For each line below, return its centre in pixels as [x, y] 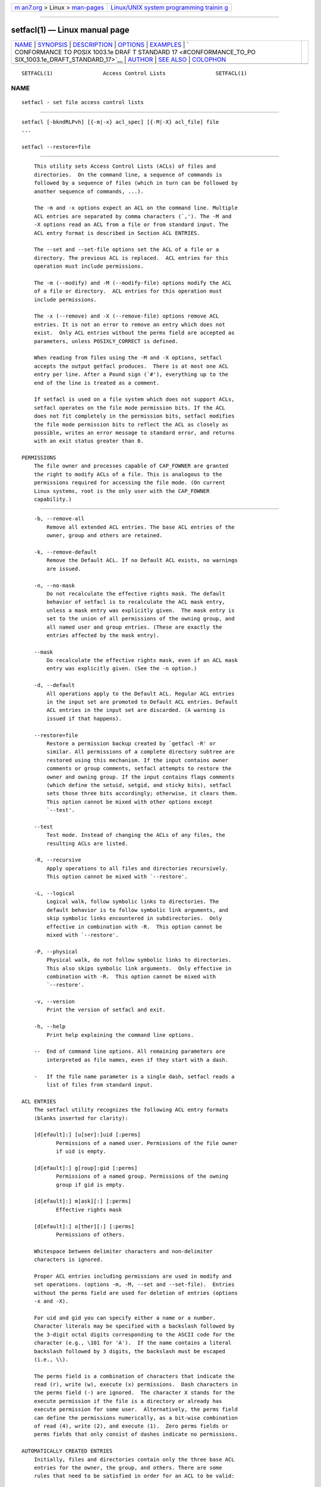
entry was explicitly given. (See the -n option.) [122, 669]
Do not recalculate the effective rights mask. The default [136, 594]
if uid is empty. [81, 1152]
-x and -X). [51, 1301]
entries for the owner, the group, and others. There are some [128, 1467]
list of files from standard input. [100, 1085]
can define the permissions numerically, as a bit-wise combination [136, 1418]
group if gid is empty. [90, 1185]
